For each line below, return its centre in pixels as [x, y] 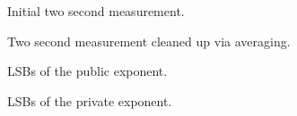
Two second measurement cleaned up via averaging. [149, 41]
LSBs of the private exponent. [90, 100]
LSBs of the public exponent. [87, 71]
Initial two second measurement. [96, 11]
